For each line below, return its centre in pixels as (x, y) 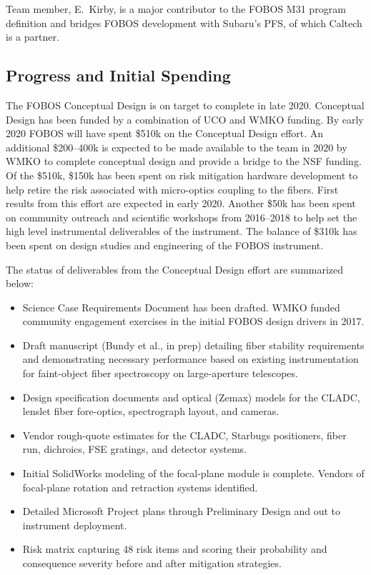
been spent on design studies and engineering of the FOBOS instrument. (165, 245)
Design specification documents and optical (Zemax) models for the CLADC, (191, 397)
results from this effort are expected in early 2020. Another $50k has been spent (181, 203)
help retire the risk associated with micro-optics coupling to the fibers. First (172, 189)
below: (20, 283)
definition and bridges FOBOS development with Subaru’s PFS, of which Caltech (184, 22)
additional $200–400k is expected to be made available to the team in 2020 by (177, 147)
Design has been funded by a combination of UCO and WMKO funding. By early (185, 119)
